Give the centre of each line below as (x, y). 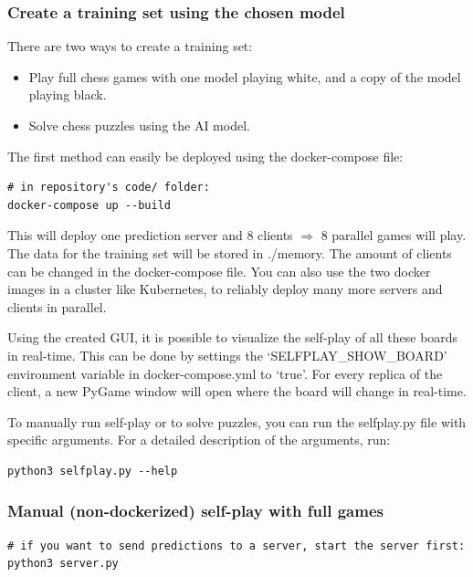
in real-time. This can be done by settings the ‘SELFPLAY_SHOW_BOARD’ (227, 355)
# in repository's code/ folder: (109, 188)
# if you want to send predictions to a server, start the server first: (236, 546)
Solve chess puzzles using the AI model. (139, 125)
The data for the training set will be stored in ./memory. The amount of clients (230, 252)
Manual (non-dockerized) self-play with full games (195, 511)
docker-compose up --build (89, 205)
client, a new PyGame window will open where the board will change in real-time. (237, 391)
